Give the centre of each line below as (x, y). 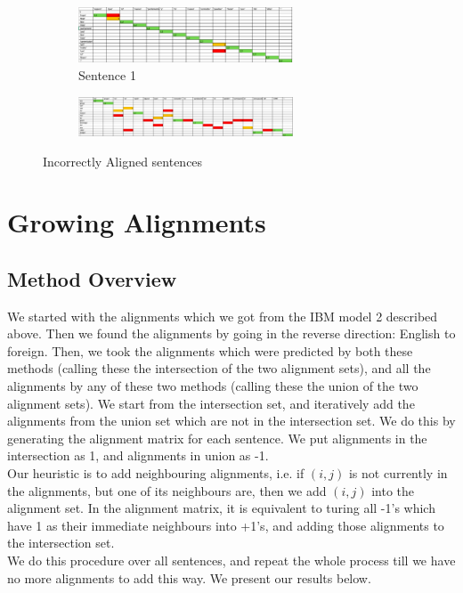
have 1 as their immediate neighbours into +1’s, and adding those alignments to (226, 525)
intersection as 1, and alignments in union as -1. (138, 455)
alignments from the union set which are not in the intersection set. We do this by (231, 421)
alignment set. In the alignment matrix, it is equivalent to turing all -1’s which (221, 508)
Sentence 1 (107, 74)
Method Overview (92, 278)
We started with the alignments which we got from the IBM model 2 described (223, 316)
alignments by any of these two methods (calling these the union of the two (213, 386)
